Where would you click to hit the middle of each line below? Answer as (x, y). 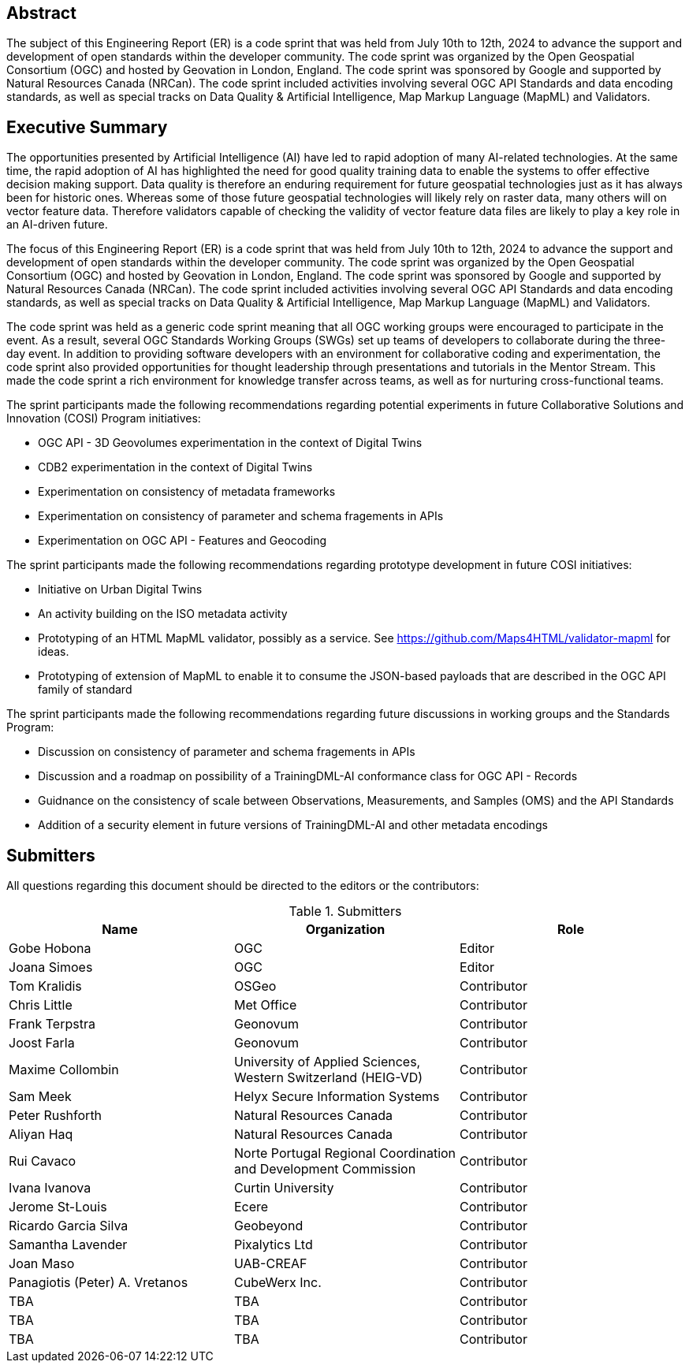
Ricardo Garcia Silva (69, 1226)
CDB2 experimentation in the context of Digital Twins (175, 467)
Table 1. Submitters (345, 911)
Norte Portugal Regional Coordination (345, 1153)
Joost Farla (42, 1043)
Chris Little (41, 1005)
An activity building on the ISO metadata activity (163, 614)
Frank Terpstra (52, 1024)
